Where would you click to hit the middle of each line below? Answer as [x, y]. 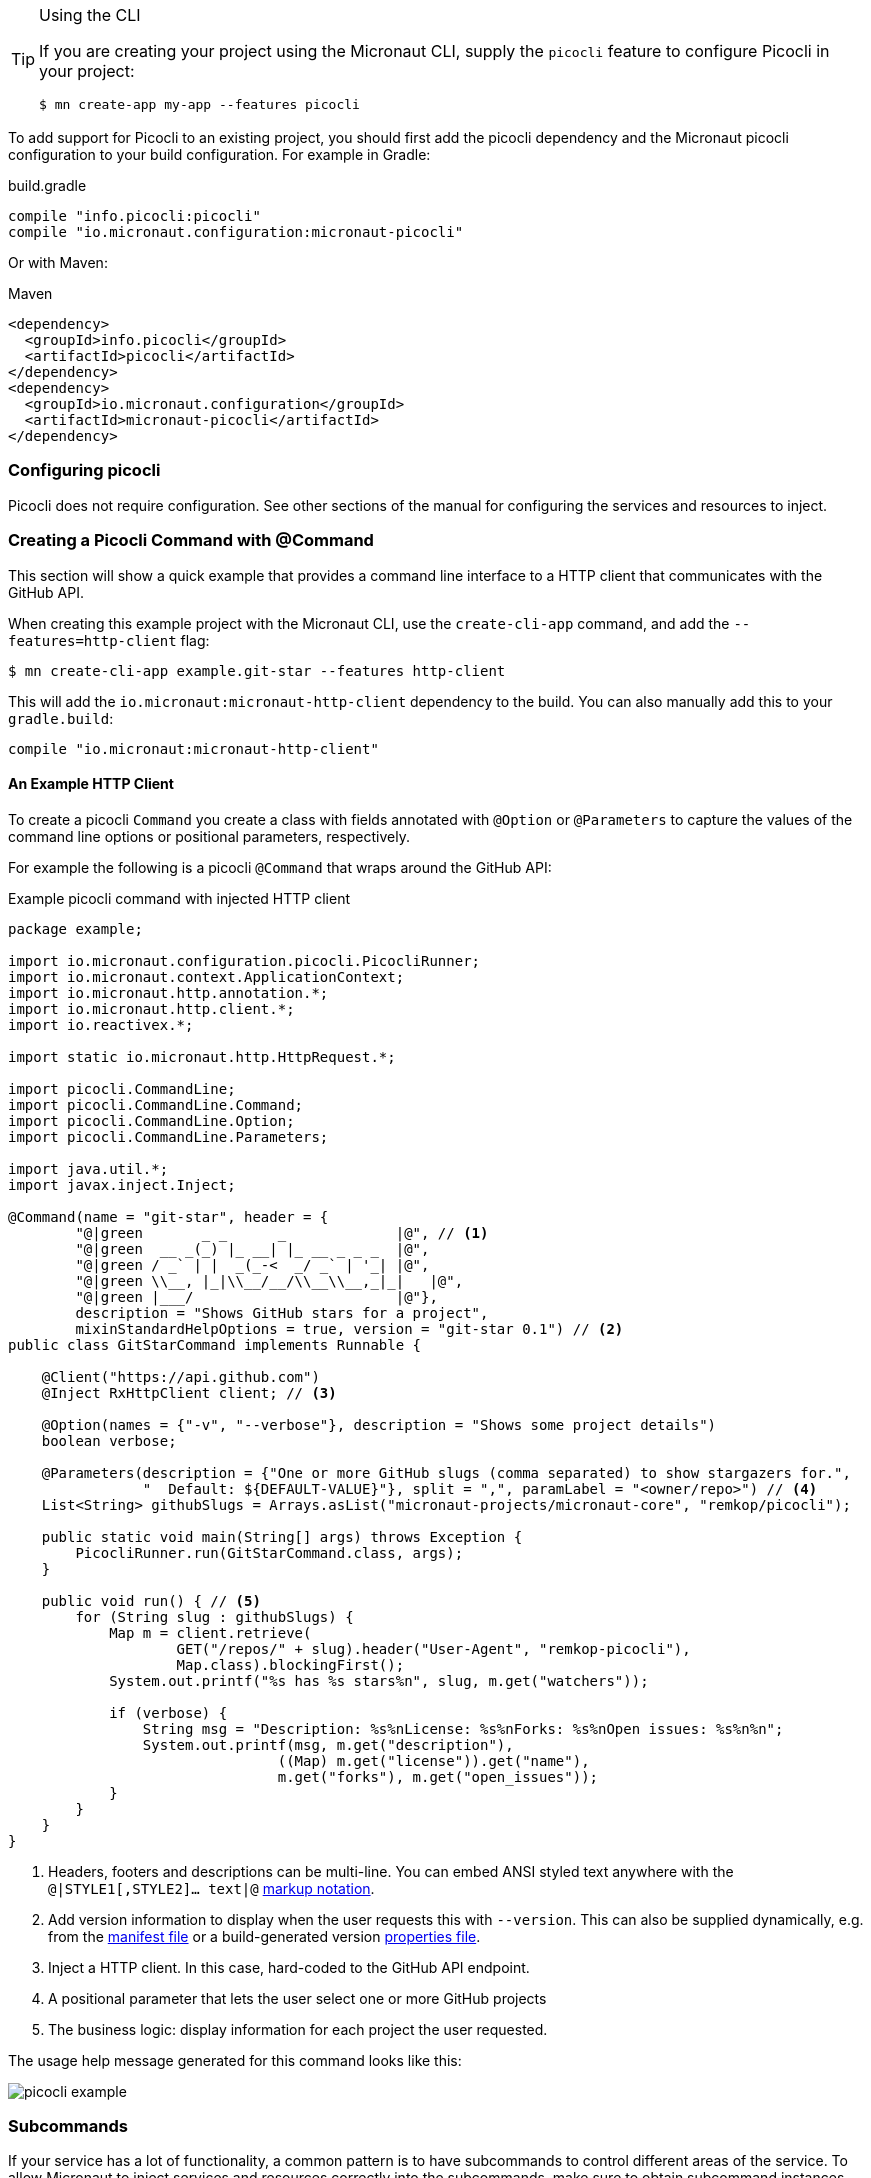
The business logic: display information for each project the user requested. [298, 2029]
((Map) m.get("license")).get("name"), [433, 1760]
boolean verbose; [109, 1440]
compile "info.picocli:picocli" [134, 216]
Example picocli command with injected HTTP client [179, 898]
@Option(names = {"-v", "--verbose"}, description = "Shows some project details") [379, 1424]
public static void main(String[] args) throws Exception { [282, 1536]
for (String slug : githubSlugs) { [214, 1616]
